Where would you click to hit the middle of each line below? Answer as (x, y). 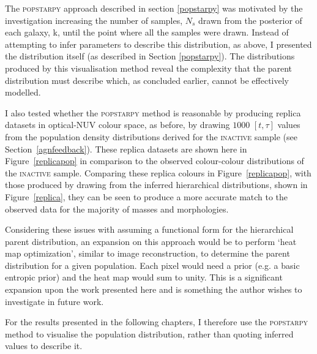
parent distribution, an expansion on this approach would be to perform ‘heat (151, 241)
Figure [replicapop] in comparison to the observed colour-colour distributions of (155, 161)
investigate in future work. (54, 301)
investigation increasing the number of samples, (94, 20)
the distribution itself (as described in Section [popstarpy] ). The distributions (150, 56)
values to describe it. (44, 346)
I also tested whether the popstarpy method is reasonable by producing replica (153, 112)
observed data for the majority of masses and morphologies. (117, 209)
